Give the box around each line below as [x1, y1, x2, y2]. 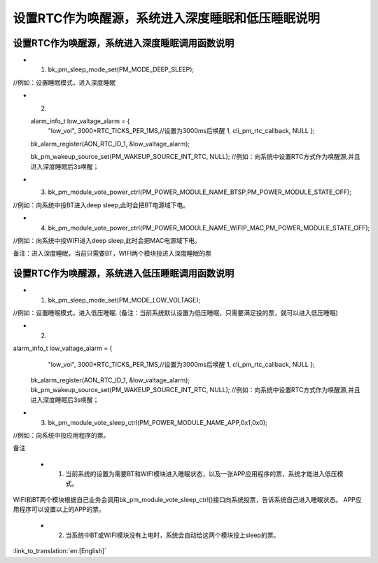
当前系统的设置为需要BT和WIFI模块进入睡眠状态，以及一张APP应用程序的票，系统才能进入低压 [65, 470, 337, 478]
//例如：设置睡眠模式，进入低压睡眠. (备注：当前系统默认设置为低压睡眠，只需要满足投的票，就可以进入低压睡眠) [13, 309, 339, 317]
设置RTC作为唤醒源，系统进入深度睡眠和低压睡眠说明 [13, 11, 320, 26]
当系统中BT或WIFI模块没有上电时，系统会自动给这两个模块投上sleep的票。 [65, 531, 280, 539]
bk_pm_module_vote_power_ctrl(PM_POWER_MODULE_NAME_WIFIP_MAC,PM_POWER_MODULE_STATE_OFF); [48, 223, 370, 232]
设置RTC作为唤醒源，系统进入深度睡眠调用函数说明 [13, 37, 234, 49]
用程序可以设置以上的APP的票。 [13, 505, 105, 514]
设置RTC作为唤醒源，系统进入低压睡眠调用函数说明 [13, 267, 234, 279]
